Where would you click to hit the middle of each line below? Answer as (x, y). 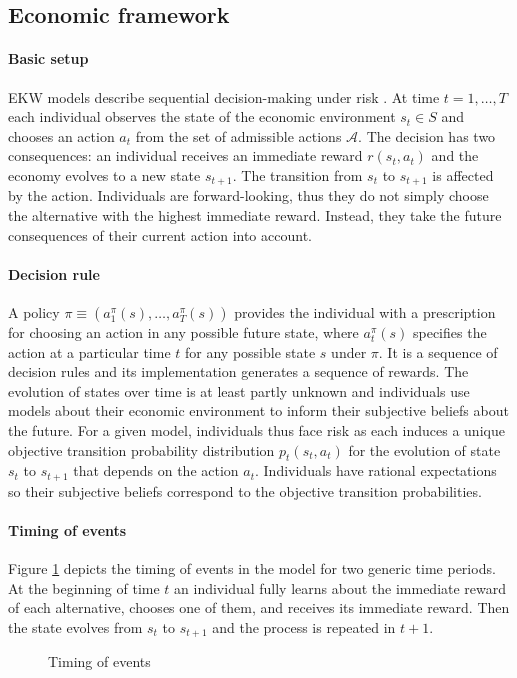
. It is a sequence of (438, 351)
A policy (34, 311)
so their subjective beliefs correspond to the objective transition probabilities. (245, 490)
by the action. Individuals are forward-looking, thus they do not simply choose (248, 195)
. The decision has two (427, 135)
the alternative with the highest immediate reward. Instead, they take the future (255, 215)
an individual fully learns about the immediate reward (340, 587)
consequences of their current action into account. (160, 234)
